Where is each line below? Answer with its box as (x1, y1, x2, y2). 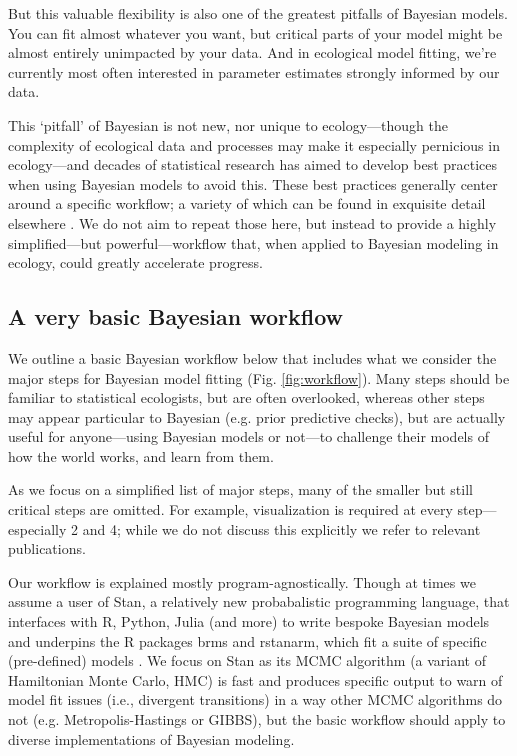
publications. (8, 538, 86, 559)
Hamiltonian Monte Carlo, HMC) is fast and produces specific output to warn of (8, 669, 503, 690)
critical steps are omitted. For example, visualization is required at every (8, 499, 453, 520)
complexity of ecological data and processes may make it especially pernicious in (8, 134, 500, 155)
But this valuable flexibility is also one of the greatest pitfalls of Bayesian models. (8, 3, 508, 23)
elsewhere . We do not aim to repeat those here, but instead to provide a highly (8, 212, 497, 233)
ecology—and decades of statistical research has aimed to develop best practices (8, 154, 498, 175)
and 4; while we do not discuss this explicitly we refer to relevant (82, 518, 481, 539)
